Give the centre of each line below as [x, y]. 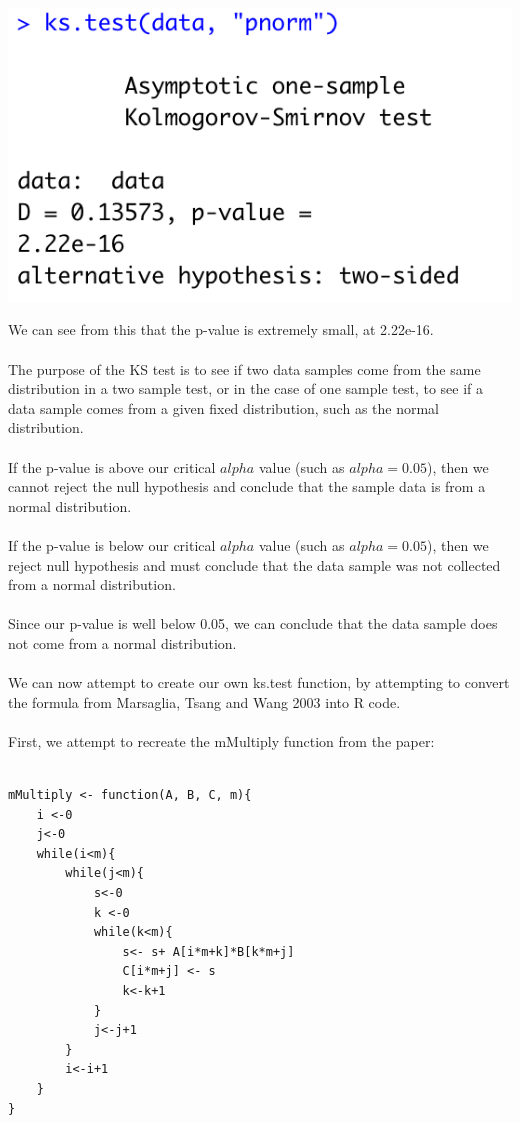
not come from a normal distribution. [122, 642]
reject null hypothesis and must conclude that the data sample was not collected [254, 564]
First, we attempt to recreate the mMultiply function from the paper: [221, 740]
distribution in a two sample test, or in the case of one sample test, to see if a [245, 388]
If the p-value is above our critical [112, 466]
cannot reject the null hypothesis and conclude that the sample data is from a [247, 486]
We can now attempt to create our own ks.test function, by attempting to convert [259, 682]
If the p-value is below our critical [112, 544]
